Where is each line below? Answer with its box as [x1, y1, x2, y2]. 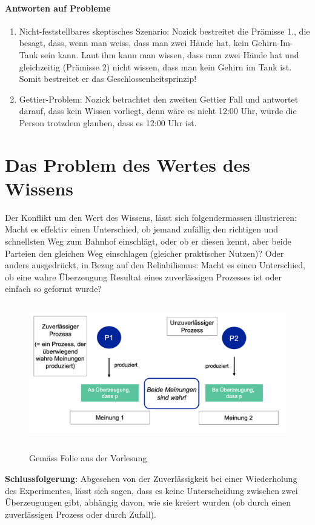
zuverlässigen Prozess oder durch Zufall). [5, 507, 156, 520]
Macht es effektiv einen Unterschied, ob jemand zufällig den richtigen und [5, 223, 278, 235]
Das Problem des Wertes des [5, 152, 251, 177]
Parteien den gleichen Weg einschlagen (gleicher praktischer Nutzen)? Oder [5, 246, 284, 259]
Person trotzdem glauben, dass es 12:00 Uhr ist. [19, 116, 197, 129]
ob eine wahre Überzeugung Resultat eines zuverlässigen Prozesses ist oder [5, 270, 282, 283]
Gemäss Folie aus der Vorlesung [29, 452, 147, 464]
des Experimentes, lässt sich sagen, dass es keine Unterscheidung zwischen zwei [5, 484, 298, 496]
